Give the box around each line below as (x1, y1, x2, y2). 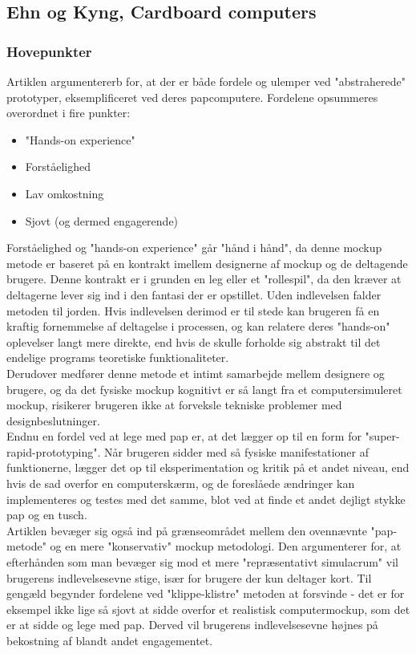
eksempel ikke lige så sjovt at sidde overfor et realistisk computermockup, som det (6, 600, 410, 617)
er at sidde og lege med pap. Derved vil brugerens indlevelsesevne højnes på (6, 616, 378, 633)
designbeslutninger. (6, 412, 100, 429)
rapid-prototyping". (6, 443, 101, 460)
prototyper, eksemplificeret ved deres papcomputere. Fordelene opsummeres (6, 88, 378, 105)
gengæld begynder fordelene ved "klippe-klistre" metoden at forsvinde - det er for (6, 585, 405, 602)
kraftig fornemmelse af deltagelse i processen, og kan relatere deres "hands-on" (6, 318, 390, 335)
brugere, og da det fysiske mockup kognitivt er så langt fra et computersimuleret (6, 380, 402, 397)
